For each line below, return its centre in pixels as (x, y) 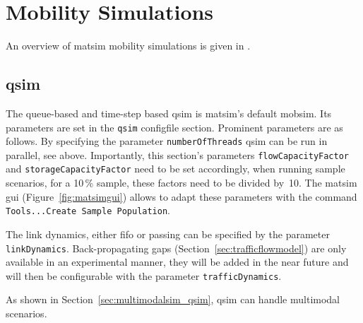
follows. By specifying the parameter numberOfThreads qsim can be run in (167, 141)
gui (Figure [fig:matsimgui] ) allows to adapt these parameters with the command (181, 196)
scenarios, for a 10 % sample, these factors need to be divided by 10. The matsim (181, 183)
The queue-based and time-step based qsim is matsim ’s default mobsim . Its (169, 113)
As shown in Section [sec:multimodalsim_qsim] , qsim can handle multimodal (173, 299)
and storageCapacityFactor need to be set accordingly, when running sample (175, 169)
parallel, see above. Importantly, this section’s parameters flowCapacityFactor (177, 154)
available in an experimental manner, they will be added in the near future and (177, 262)
